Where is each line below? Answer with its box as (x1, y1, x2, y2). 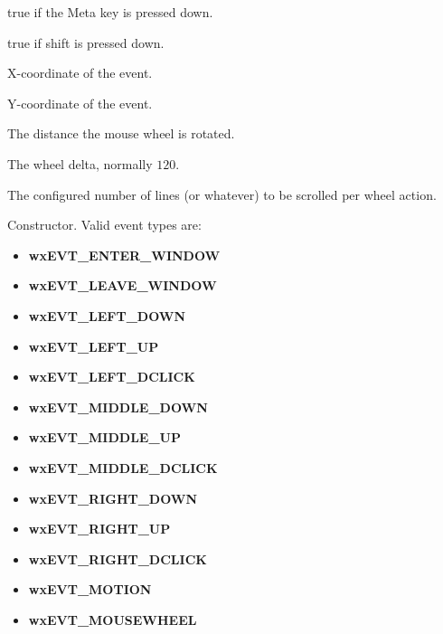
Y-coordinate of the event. (7, 93, 153, 112)
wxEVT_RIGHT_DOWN (28, 488, 198, 507)
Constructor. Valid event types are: (7, 215, 202, 234)
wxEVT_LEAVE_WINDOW (28, 276, 217, 295)
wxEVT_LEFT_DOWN (28, 306, 186, 325)
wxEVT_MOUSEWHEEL (28, 610, 197, 629)
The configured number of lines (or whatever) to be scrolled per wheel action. (7, 185, 437, 203)
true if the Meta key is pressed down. (7, 3, 213, 21)
